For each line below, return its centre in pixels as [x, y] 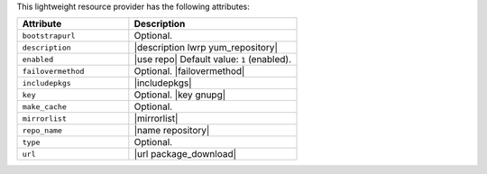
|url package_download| [185, 154]
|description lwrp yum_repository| [206, 48]
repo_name [42, 130]
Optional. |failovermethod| [189, 71]
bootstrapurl [49, 36]
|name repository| [172, 131]
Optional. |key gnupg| [180, 95]
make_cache [45, 107]
